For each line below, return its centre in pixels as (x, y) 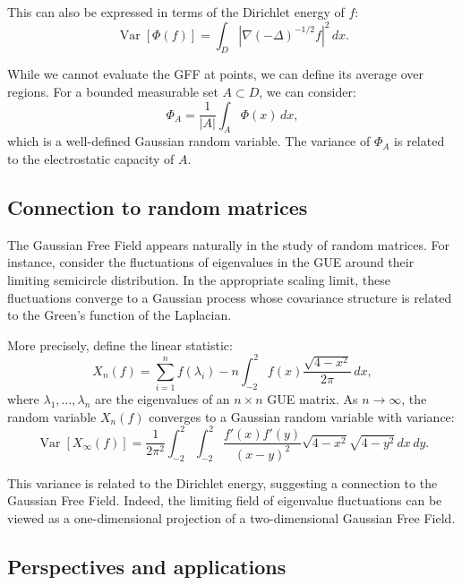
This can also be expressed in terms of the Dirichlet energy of (176, 12)
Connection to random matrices (158, 206)
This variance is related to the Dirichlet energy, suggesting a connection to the (222, 482)
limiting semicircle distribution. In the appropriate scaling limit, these (199, 279)
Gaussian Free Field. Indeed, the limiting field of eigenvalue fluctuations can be (225, 500)
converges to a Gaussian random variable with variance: (302, 416)
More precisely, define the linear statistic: (120, 344)
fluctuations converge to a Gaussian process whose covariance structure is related (230, 297)
